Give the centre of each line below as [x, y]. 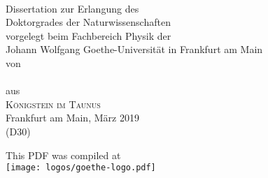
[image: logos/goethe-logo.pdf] [81, 168]
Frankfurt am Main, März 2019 [72, 118]
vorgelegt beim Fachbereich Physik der [89, 35]
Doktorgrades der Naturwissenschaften [88, 22]
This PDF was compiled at [63, 155]
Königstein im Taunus [53, 104]
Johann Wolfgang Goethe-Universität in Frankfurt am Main [134, 49]
